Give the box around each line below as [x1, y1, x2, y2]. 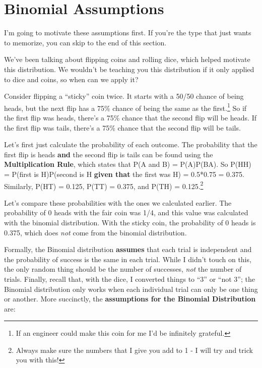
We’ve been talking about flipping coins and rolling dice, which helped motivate [4, 54, 250, 65]
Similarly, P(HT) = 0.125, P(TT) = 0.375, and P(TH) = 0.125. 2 [4, 179, 204, 191]
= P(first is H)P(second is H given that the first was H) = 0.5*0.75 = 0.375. [4, 168, 244, 179]
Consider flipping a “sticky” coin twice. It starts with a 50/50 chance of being [4, 91, 244, 101]
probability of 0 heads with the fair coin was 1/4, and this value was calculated [4, 207, 248, 218]
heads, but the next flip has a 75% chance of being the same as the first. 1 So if [4, 101, 247, 113]
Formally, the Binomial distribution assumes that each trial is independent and [4, 244, 252, 255]
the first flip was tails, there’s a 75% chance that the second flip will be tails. [4, 122, 241, 133]
